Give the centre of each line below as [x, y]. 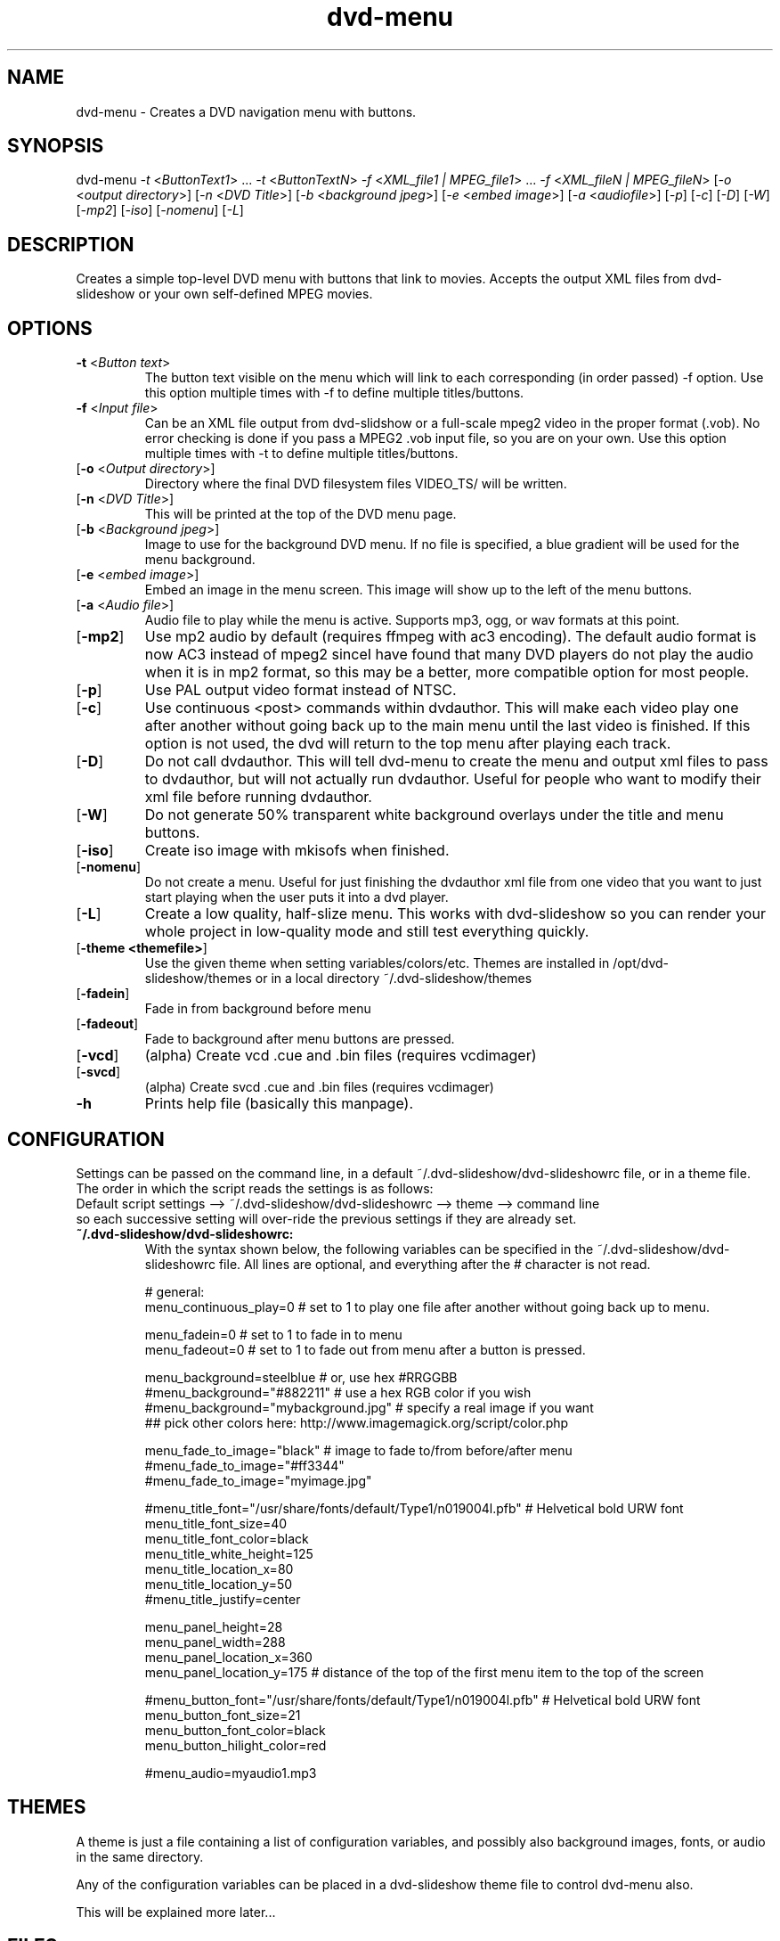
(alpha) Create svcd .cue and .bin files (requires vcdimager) [319, 1087]
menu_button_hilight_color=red [236, 1745]
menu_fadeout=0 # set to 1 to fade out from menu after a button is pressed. [365, 1349]
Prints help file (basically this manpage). [279, 1104]
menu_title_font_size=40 [216, 1523]
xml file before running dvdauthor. [258, 797]
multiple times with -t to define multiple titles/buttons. [301, 454]
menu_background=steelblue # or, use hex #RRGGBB [301, 1377]
